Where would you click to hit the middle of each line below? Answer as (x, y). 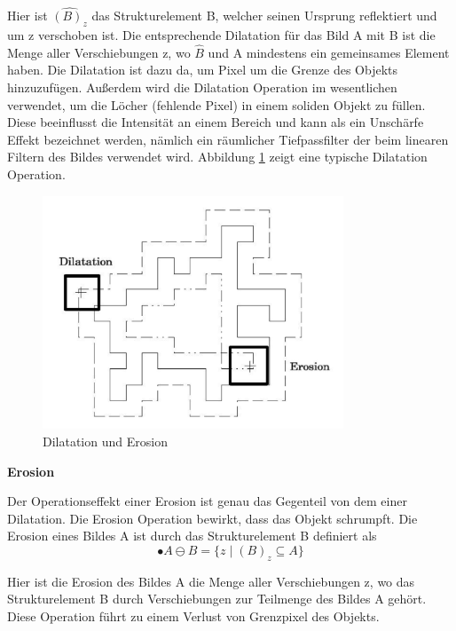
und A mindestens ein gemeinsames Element (329, 52)
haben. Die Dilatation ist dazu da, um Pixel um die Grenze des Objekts (203, 70)
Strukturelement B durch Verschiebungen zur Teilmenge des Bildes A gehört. (217, 599)
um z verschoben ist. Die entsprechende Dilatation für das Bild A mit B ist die (221, 35)
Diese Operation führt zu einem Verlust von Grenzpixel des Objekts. (193, 615)
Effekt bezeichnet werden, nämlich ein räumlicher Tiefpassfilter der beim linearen (228, 139)
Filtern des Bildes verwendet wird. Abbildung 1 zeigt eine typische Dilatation (217, 157)
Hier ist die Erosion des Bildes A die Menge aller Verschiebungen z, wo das (211, 581)
